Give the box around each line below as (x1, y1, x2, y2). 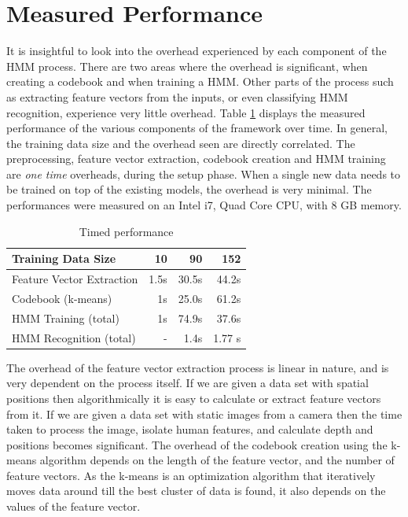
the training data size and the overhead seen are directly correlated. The (6, 135, 355, 151)
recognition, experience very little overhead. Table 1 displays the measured (6, 104, 366, 120)
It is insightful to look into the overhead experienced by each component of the (6, 42, 387, 59)
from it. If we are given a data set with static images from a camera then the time (6, 405, 402, 422)
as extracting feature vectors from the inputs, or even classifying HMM (6, 88, 348, 105)
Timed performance (79, 223, 174, 239)
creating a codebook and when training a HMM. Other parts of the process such (6, 73, 394, 90)
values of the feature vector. (6, 498, 141, 515)
